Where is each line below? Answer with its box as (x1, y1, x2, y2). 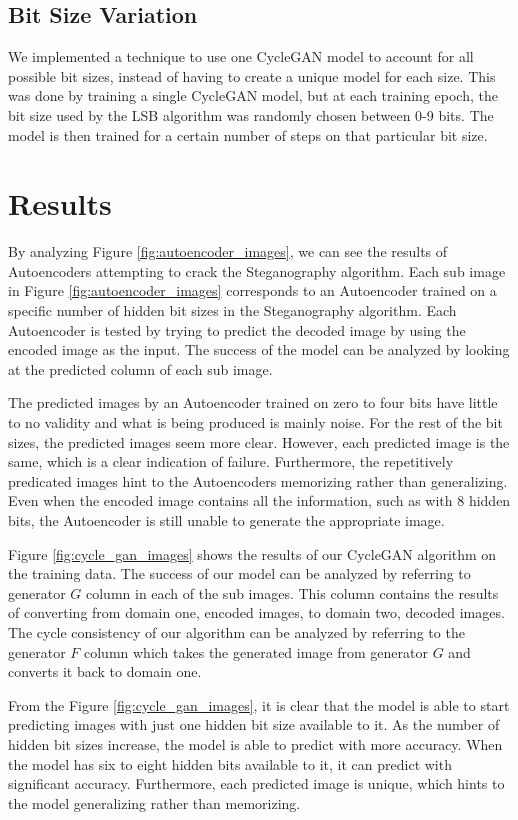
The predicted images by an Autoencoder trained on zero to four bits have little (8, 392, 498, 413)
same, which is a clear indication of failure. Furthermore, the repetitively (8, 451, 454, 472)
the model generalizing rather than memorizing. (8, 792, 301, 813)
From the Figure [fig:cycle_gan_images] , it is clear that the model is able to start (8, 694, 510, 715)
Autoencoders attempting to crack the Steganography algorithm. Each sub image (8, 260, 506, 281)
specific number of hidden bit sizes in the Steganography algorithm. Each (8, 300, 457, 321)
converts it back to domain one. (8, 661, 202, 682)
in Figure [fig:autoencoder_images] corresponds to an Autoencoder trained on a (8, 280, 497, 301)
